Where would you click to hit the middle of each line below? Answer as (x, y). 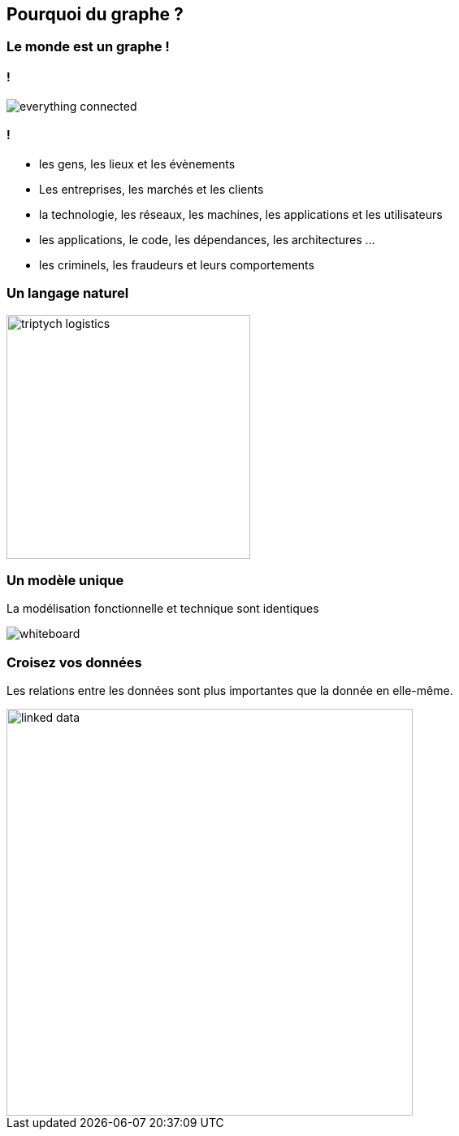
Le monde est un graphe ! (88, 47)
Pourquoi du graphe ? (95, 14)
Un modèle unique (65, 580)
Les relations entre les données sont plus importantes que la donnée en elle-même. (230, 691)
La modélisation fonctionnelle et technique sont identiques (163, 609)
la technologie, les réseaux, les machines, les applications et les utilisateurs (241, 214)
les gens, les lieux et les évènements (137, 164)
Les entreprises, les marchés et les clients (152, 189)
